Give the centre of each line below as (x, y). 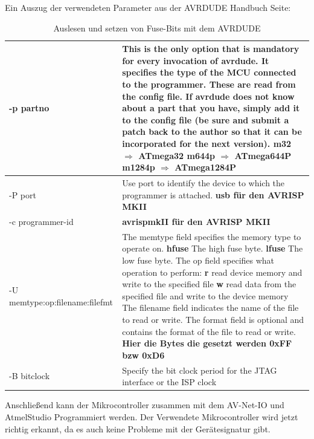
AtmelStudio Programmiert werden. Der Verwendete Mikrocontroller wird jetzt (152, 416)
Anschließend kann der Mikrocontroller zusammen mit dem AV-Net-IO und (145, 405)
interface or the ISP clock (169, 382)
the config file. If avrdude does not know (208, 96)
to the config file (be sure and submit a (206, 119)
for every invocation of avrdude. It (196, 60)
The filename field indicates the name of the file (210, 307)
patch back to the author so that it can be (212, 132)
